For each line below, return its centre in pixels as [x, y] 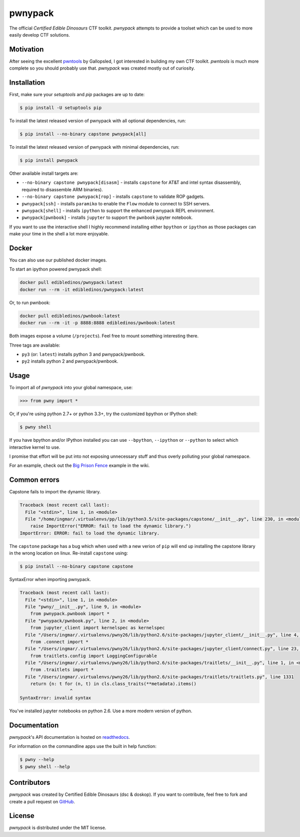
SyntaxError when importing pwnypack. [50, 580]
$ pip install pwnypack [49, 161]
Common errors [34, 480]
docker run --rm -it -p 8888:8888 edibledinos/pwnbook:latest [97, 323]
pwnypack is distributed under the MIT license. [58, 828]
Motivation [26, 49]
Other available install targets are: [44, 173]
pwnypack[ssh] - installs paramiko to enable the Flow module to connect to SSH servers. [116, 203]
